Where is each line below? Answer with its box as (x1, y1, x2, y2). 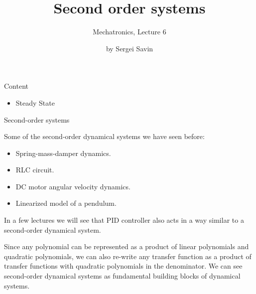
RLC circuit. (15, 164, 54, 175)
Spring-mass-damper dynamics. (15, 147, 111, 158)
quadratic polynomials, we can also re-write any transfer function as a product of (4, 251, 252, 261)
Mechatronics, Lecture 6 (93, 26, 166, 37)
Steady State (15, 97, 55, 108)
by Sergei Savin (106, 43, 153, 53)
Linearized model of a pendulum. (15, 198, 117, 208)
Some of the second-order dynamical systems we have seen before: (4, 131, 205, 142)
